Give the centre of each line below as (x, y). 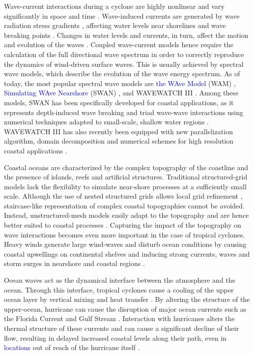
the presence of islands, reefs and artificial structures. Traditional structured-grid (126, 177)
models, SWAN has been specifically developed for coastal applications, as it (119, 102)
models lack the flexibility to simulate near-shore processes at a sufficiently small (125, 186)
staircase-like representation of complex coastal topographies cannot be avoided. (124, 205)
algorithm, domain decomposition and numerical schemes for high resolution (119, 141)
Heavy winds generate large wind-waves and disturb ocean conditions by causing (125, 244)
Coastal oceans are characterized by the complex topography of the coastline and (126, 167)
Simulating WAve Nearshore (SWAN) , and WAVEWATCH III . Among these (121, 93)
